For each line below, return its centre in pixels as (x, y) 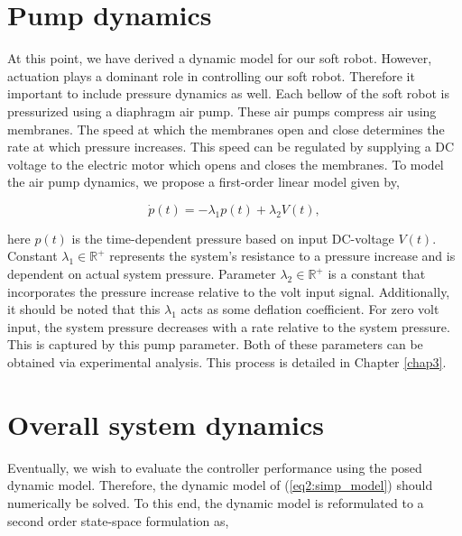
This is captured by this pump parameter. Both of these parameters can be (215, 344)
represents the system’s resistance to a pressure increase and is (282, 256)
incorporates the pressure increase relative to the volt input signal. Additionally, (229, 291)
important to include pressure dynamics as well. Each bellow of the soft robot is (229, 93)
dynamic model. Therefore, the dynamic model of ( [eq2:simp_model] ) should (220, 485)
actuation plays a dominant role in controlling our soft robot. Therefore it (211, 75)
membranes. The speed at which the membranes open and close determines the (226, 129)
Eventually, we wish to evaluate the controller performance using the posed (215, 467)
